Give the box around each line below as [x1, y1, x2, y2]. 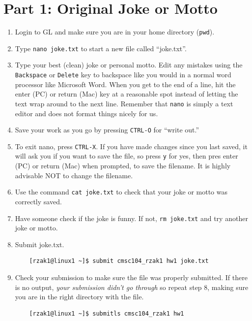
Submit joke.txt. [15, 239, 64, 249]
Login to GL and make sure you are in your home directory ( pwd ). [15, 27, 215, 37]
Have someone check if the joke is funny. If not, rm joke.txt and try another [15, 213, 248, 223]
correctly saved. [15, 196, 62, 206]
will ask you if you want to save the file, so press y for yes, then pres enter [15, 151, 238, 161]
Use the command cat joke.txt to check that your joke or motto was [15, 187, 227, 197]
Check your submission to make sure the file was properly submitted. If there [15, 272, 248, 282]
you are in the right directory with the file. [15, 291, 144, 302]
